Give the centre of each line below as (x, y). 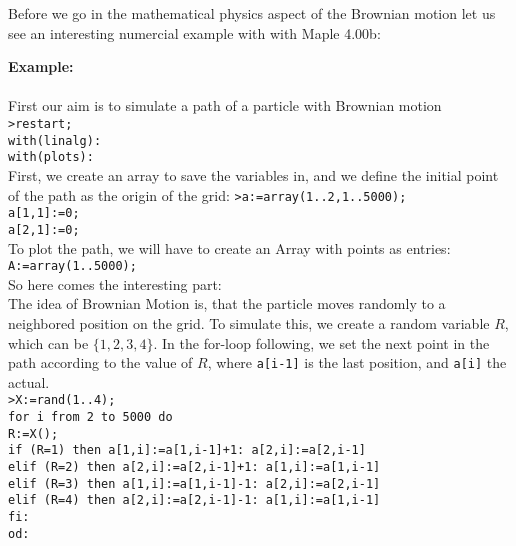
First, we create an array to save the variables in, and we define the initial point (253, 174)
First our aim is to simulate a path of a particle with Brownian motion (225, 105)
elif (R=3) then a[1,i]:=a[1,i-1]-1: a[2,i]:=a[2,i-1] (194, 483)
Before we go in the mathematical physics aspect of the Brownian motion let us (252, 13)
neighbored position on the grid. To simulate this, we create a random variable (249, 322)
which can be (48, 342)
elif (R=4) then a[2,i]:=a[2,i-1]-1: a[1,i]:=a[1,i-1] (194, 500)
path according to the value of (100, 362)
